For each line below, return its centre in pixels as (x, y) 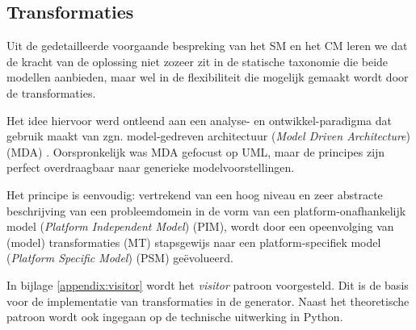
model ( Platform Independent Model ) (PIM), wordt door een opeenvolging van (200, 226)
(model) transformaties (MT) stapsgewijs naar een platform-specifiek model (194, 242)
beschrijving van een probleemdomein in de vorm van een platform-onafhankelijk (206, 210)
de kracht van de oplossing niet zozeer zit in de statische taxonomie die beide (197, 61)
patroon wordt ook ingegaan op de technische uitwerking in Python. (175, 317)
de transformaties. (51, 92)
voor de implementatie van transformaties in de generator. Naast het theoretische (208, 301)
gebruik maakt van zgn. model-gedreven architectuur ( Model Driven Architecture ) (209, 136)
